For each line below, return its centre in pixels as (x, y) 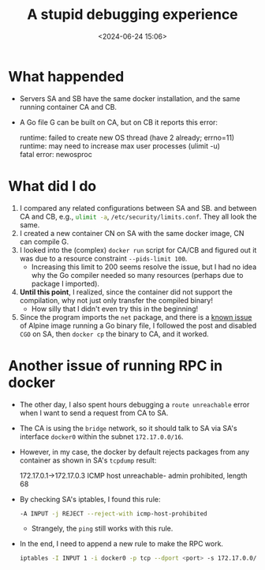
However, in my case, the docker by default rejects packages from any (134, 452)
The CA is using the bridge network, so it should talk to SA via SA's (129, 428)
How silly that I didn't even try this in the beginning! (115, 309)
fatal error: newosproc (56, 154)
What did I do (52, 186)
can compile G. (44, 242)
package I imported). (65, 283)
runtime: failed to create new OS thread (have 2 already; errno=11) (127, 137)
